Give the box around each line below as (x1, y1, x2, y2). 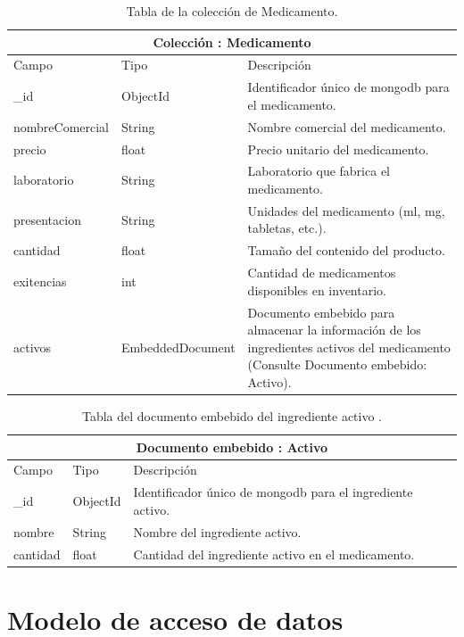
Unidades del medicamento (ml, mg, (247, 201, 445, 219)
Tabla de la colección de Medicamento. (126, 2, 338, 20)
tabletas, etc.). (247, 219, 327, 237)
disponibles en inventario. (247, 280, 386, 299)
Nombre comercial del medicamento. (247, 117, 446, 136)
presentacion (13, 210, 81, 228)
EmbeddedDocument (121, 337, 236, 356)
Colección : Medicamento (153, 32, 311, 51)
